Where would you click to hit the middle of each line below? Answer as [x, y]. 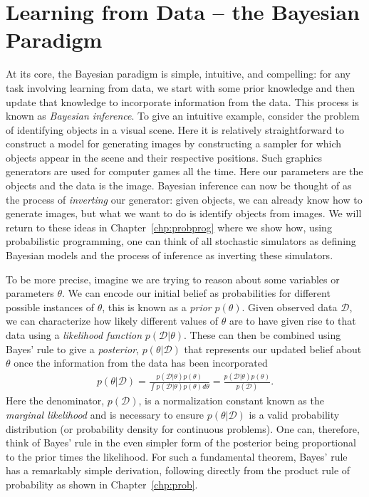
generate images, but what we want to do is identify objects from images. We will [184, 213]
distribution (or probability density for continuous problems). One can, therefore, [183, 428]
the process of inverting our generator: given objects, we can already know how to [184, 199]
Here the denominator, [55, 401]
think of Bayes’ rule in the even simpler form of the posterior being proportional [181, 443]
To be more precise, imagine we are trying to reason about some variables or [173, 279]
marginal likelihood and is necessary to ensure [105, 415]
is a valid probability [294, 415]
